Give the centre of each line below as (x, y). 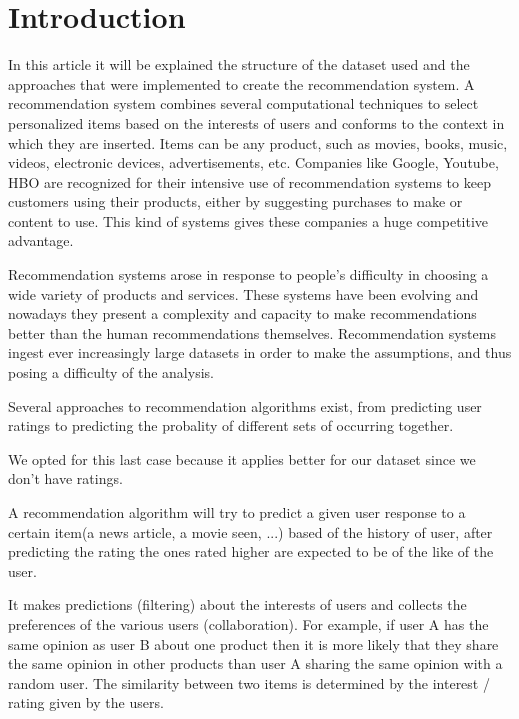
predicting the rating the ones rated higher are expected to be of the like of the (251, 551)
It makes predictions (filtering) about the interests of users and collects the (237, 604)
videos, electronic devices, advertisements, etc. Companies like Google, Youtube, (253, 162)
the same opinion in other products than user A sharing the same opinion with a (255, 663)
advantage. (41, 240)
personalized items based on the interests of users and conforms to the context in (256, 122)
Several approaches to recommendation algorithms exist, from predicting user (245, 405)
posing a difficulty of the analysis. (111, 372)
